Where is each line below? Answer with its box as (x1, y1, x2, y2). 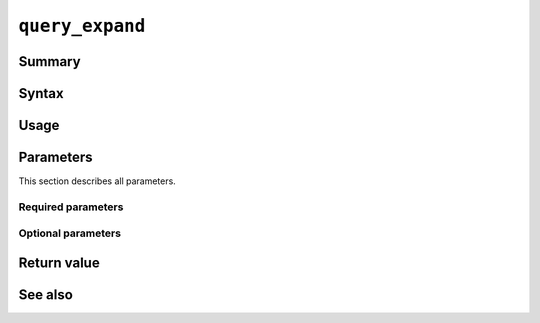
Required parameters (18, 200, 124, 214)
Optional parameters (18, 226, 122, 240)
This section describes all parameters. (18, 175, 177, 187)
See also (18, 286, 74, 304)
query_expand (18, 15, 146, 37)
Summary (18, 53, 81, 70)
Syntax (18, 85, 64, 102)
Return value (18, 255, 100, 272)
